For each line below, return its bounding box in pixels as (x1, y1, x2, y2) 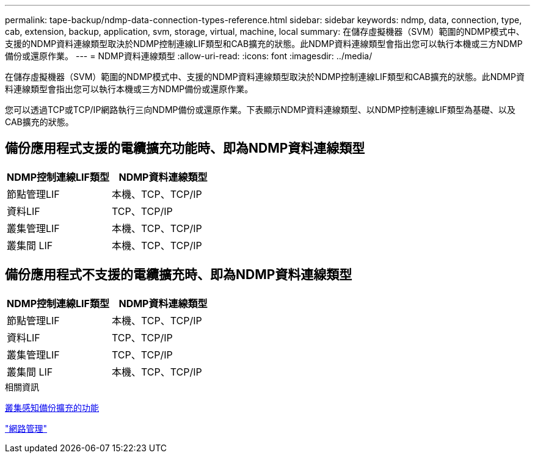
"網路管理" (5, 423, 48, 434)
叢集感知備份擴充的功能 (5, 402, 99, 413)
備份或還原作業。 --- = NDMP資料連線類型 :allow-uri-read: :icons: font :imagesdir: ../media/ (5, 51, 373, 61)
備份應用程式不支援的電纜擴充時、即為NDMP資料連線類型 (5, 267, 352, 283)
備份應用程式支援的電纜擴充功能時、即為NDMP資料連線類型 (5, 140, 365, 156)
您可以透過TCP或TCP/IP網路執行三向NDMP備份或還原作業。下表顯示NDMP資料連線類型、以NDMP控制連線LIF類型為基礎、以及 (5, 104, 515, 115)
